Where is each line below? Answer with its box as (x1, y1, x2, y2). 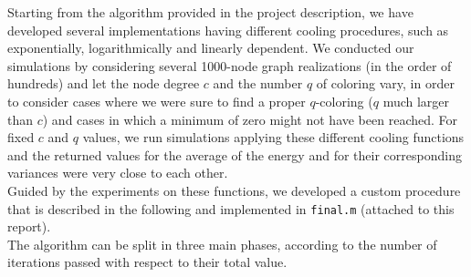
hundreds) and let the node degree (7, 74, 200, 93)
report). (7, 217, 51, 236)
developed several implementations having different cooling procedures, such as (7, 20, 449, 39)
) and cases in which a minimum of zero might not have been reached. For (42, 109, 458, 128)
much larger (382, 91, 450, 110)
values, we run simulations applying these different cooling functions (82, 128, 465, 147)
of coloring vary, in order (316, 74, 455, 93)
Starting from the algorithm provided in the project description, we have (7, 3, 413, 21)
